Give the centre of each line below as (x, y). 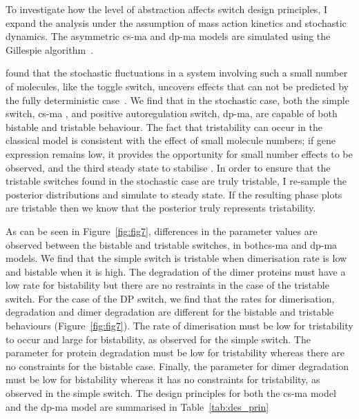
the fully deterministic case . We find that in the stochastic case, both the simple (177, 100)
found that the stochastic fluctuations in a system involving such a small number (177, 73)
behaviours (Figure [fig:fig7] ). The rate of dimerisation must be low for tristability (179, 326)
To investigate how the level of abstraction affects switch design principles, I (166, 9)
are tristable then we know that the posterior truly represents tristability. (161, 208)
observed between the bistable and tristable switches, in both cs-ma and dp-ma (172, 244)
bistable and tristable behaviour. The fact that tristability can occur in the (164, 126)
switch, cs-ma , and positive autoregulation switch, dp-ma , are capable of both (172, 113)
